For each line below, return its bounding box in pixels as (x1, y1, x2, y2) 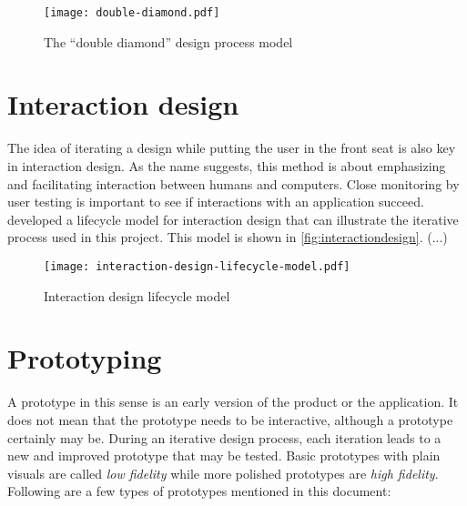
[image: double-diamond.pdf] (44, 6, 220, 19)
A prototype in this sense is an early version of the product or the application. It (7, 392, 459, 411)
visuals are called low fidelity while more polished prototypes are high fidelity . (7, 463, 439, 482)
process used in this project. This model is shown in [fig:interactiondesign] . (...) (7, 228, 448, 247)
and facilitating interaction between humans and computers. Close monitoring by (7, 174, 460, 193)
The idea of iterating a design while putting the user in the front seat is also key (7, 138, 456, 157)
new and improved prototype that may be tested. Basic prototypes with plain (7, 446, 441, 465)
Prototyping (7, 339, 162, 377)
